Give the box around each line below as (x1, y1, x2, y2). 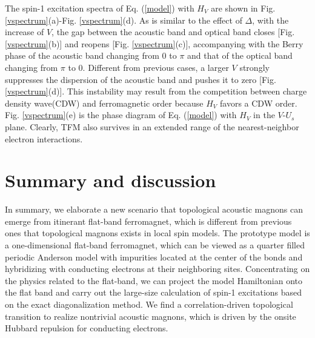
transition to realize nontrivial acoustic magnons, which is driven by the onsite (5, 310, 296, 322)
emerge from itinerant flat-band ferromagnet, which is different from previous (5, 214, 292, 227)
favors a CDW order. (220, 96, 297, 109)
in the (253, 108, 275, 121)
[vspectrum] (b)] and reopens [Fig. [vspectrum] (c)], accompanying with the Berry (5, 37, 303, 50)
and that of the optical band (187, 49, 293, 62)
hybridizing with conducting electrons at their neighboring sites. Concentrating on (5, 262, 310, 275)
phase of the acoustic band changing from (5, 49, 159, 62)
